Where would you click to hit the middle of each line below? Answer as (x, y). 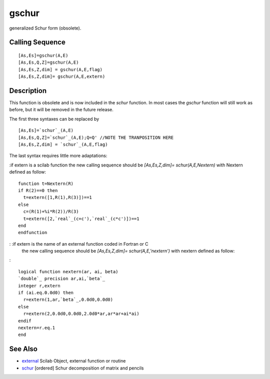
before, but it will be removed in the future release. (61, 110)
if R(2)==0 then (38, 190)
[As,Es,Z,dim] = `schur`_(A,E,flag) (63, 144)
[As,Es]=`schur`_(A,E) (46, 131)
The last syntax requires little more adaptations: (58, 156)
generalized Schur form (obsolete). (45, 28)
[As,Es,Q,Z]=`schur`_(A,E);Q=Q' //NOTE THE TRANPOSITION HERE (96, 137)
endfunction (33, 233)
